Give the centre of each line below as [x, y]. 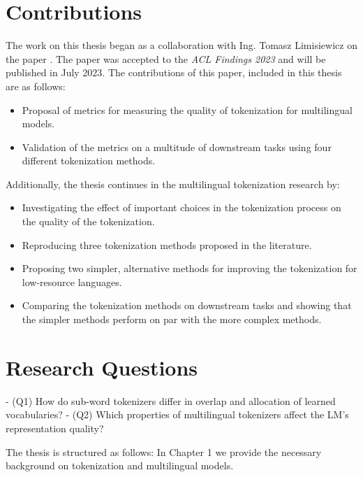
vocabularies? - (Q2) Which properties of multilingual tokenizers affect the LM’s [177, 414]
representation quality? [55, 428]
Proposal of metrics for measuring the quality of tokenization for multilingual [187, 109]
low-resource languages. [72, 282]
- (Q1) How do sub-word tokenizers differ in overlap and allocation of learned [171, 400]
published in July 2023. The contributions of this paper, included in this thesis [174, 72]
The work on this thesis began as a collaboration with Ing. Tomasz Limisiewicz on [181, 45]
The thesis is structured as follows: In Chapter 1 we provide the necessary [164, 451]
